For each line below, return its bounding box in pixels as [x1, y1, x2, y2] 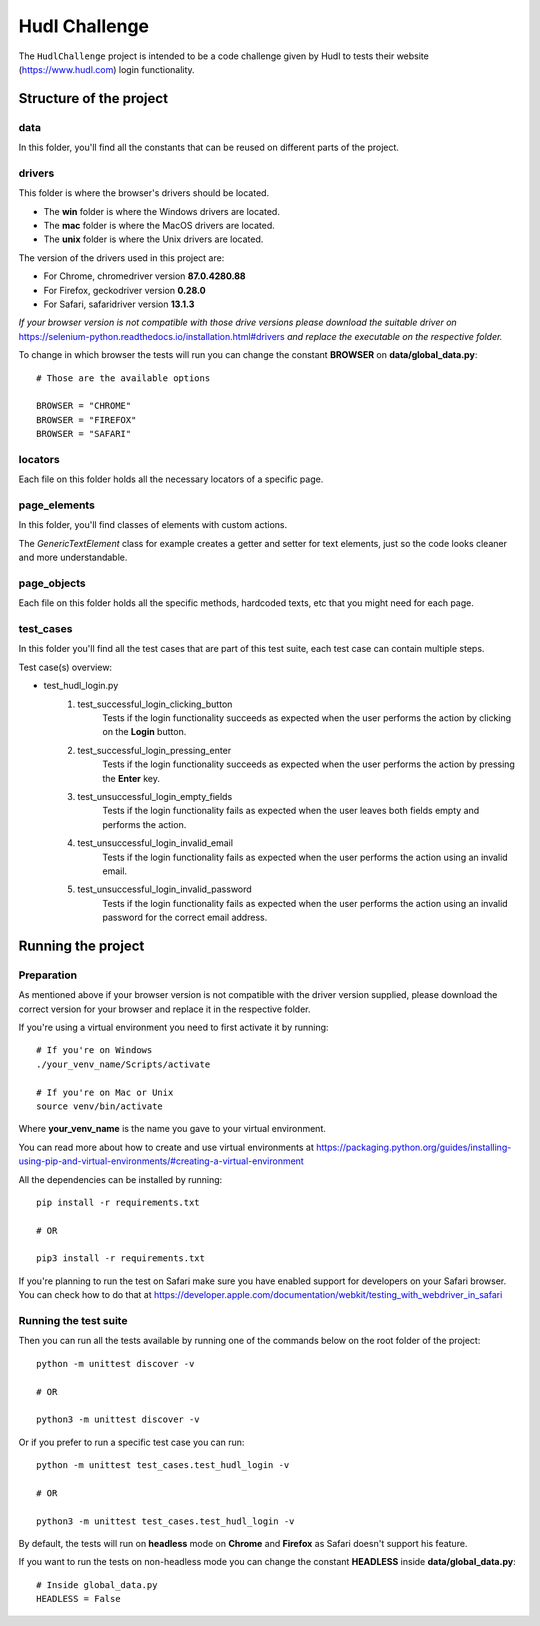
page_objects [18, 576, 87, 590]
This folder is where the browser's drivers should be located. [18, 187, 270, 199]
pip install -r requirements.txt [36, 1196, 200, 1208]
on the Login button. [102, 726, 187, 738]
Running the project [18, 937, 145, 954]
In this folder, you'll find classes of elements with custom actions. [18, 519, 288, 531]
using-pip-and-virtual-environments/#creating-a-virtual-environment [18, 1155, 304, 1167]
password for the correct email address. [102, 911, 268, 924]
